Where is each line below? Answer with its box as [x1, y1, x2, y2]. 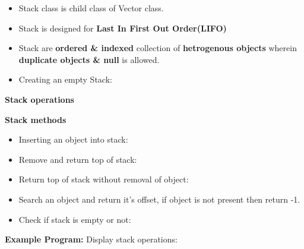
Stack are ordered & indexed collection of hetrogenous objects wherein [18, 42, 297, 54]
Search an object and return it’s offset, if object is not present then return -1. [18, 193, 300, 205]
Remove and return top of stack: [18, 153, 137, 165]
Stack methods [5, 113, 66, 125]
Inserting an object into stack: [18, 133, 128, 146]
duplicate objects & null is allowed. [18, 53, 160, 65]
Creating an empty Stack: [18, 73, 112, 86]
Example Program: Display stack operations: [5, 233, 178, 245]
